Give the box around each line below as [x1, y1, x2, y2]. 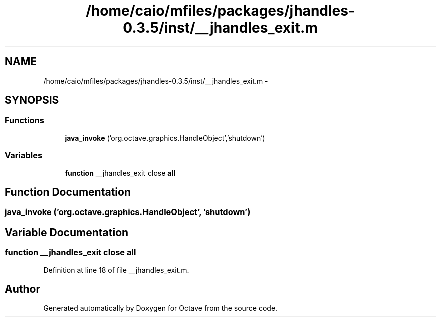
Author [5, 283, 40, 296]
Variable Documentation [5, 226, 129, 239]
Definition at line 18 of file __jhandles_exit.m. [43, 265, 189, 274]
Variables [5, 150, 43, 161]
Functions [5, 115, 44, 126]
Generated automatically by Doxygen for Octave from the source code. [43, 304, 278, 313]
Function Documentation [5, 185, 131, 198]
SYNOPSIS [5, 94, 59, 107]
